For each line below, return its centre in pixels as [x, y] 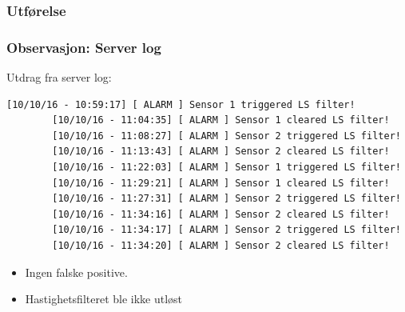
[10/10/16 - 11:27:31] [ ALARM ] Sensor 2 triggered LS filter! [226, 199]
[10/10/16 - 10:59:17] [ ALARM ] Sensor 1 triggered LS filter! [181, 104]
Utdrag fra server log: [59, 77]
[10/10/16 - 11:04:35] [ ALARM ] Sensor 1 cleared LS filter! [221, 120]
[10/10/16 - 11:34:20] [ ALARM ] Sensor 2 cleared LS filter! [221, 246]
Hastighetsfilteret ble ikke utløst [104, 299]
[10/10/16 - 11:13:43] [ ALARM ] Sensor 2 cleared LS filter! [221, 152]
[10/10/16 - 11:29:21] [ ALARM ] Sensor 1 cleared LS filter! [221, 183]
